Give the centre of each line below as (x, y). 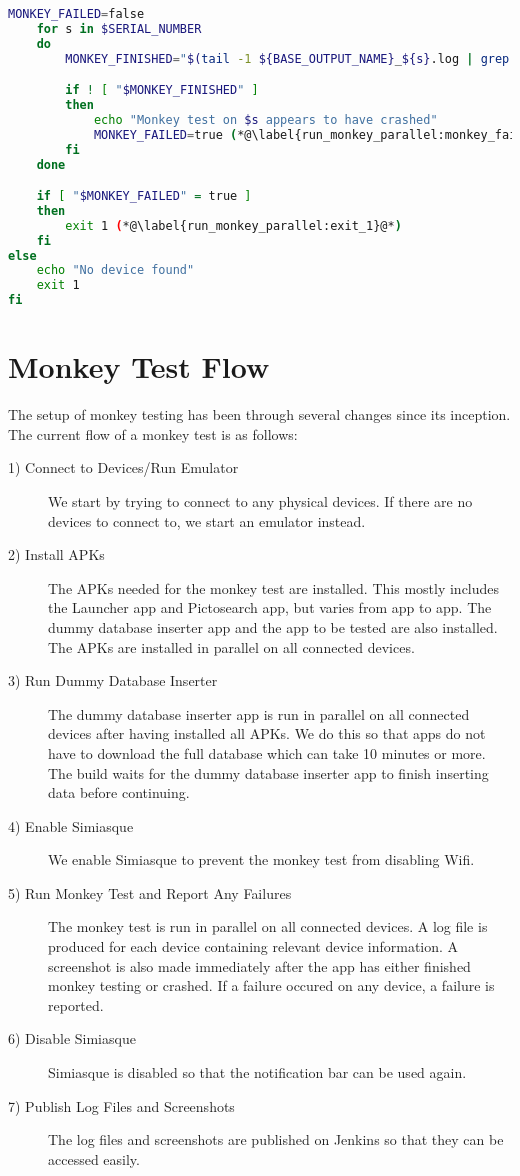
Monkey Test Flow (139, 366)
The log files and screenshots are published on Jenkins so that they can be (276, 1139)
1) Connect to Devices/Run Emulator (123, 467)
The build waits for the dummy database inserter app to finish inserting (268, 772)
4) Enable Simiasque (71, 825)
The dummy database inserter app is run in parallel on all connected (259, 713)
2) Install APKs (56, 554)
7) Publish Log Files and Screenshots (121, 1105)
